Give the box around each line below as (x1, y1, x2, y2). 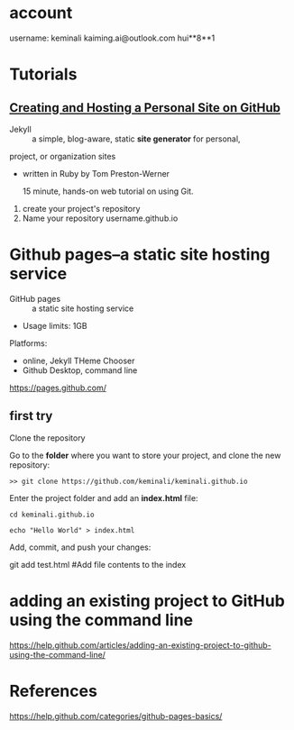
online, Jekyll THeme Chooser (22, 355, 135, 366)
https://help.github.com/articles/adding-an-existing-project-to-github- (9, 639, 272, 651)
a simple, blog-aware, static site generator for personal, (32, 133, 241, 144)
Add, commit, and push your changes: (9, 542, 152, 552)
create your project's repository (22, 203, 141, 214)
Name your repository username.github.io (22, 213, 179, 224)
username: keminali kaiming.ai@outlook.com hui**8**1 (9, 32, 216, 43)
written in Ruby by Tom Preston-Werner (22, 168, 170, 178)
